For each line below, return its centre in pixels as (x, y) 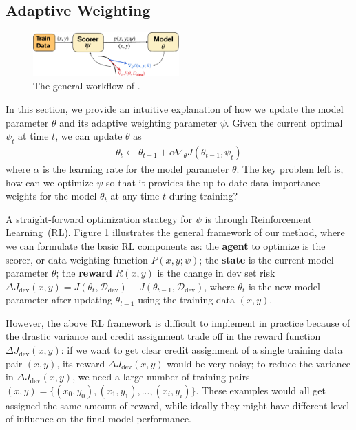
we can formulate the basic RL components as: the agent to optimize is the (166, 245)
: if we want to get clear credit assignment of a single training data (202, 350)
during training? (203, 196)
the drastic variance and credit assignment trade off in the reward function (163, 336)
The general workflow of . (87, 86)
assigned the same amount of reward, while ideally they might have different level (178, 405)
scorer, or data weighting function (77, 259)
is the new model (284, 286)
